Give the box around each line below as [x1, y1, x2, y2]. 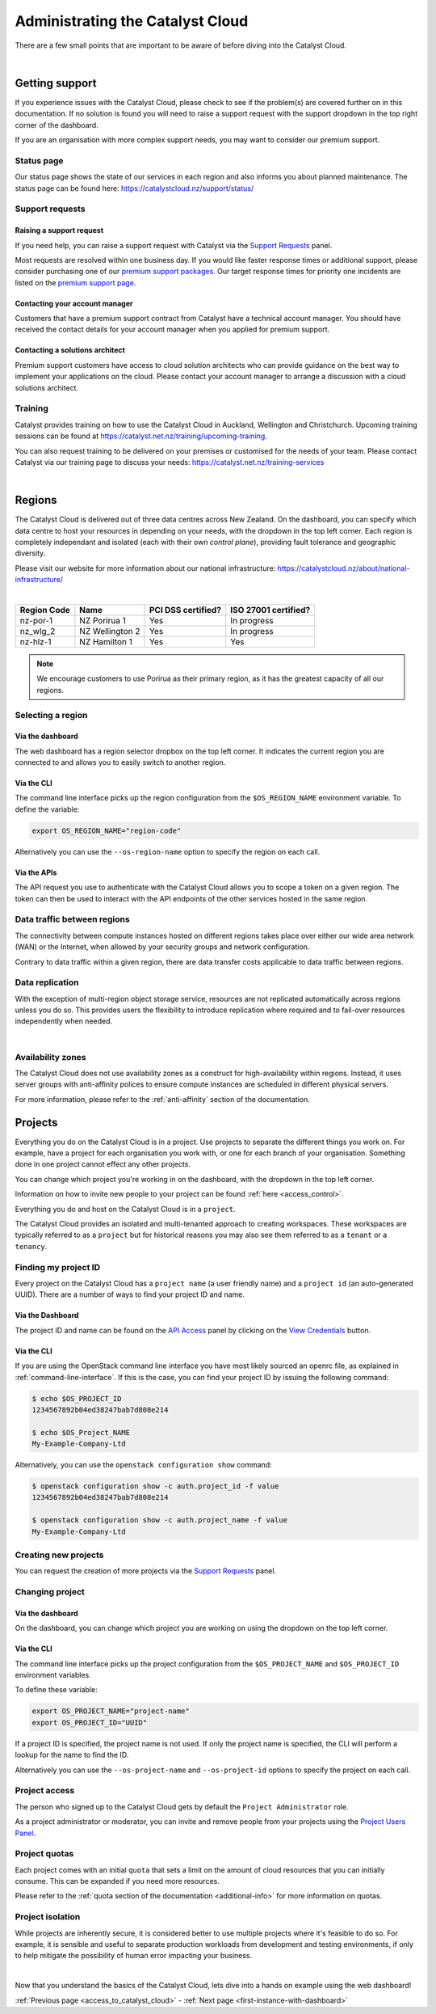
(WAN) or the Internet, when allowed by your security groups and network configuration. [15, 942, 310, 952]
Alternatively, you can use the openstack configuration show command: [15, 1460, 272, 1470]
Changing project [15, 1586, 85, 1598]
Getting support [15, 76, 97, 90]
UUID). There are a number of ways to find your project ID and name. [15, 1290, 245, 1299]
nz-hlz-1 [19, 635, 52, 647]
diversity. [15, 548, 46, 558]
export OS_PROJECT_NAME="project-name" [31, 1707, 190, 1716]
